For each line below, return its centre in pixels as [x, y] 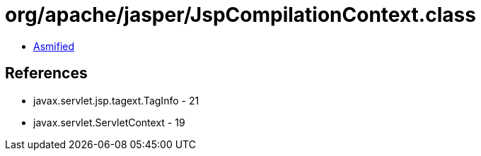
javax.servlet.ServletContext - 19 [109, 122]
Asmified [54, 46]
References [46, 73]
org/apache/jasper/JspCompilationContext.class [240, 15]
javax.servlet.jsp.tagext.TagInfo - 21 [116, 100]
